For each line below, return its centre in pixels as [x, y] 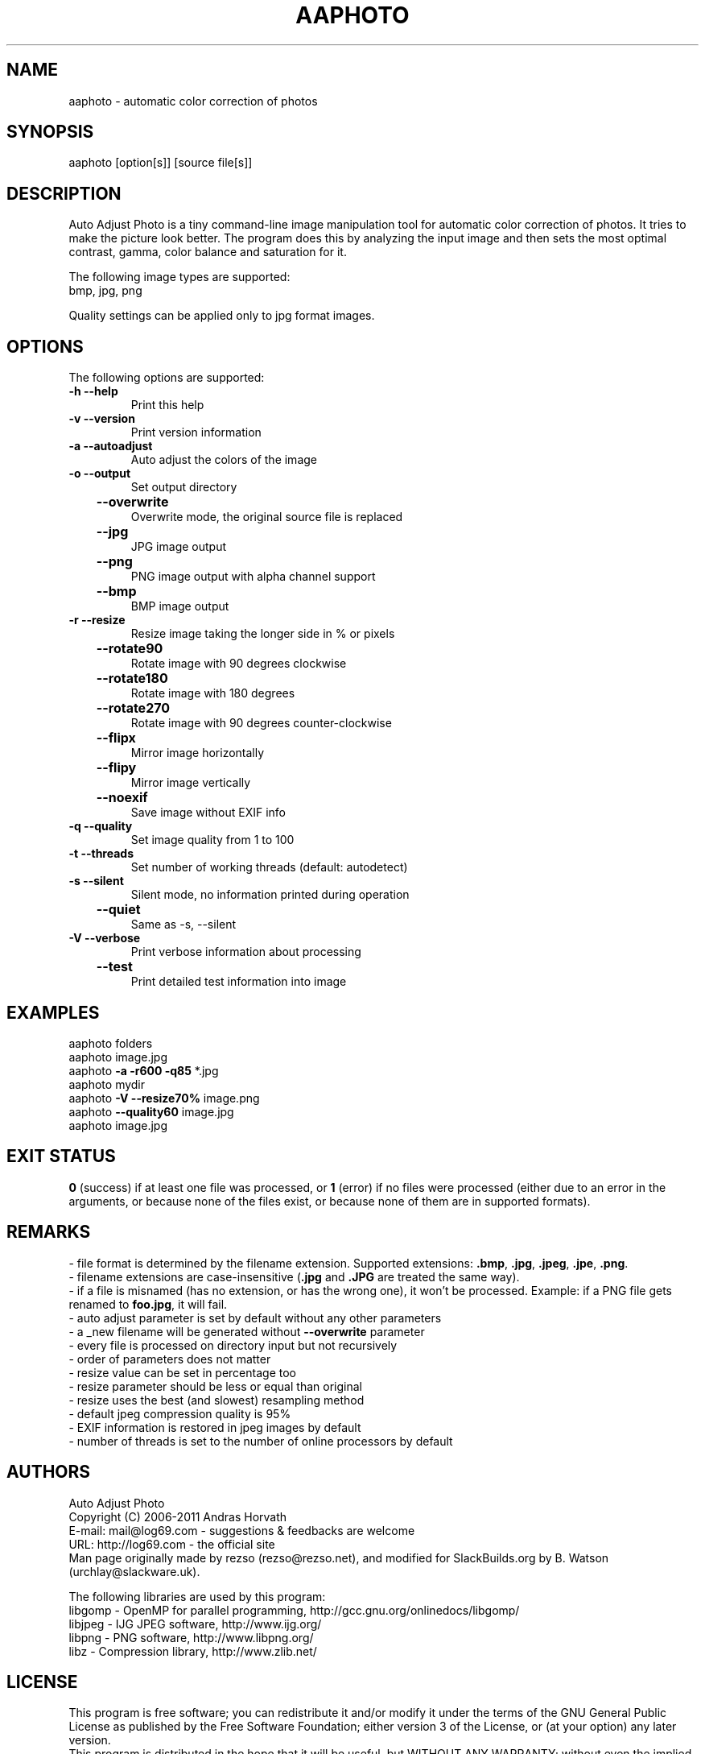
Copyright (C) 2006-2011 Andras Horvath [178, 1516]
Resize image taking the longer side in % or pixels [263, 634]
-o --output [100, 474]
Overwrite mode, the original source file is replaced [267, 517]
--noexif [122, 798]
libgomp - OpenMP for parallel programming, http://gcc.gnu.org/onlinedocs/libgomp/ [294, 1610]
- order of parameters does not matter [170, 1359]
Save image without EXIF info [208, 813]
